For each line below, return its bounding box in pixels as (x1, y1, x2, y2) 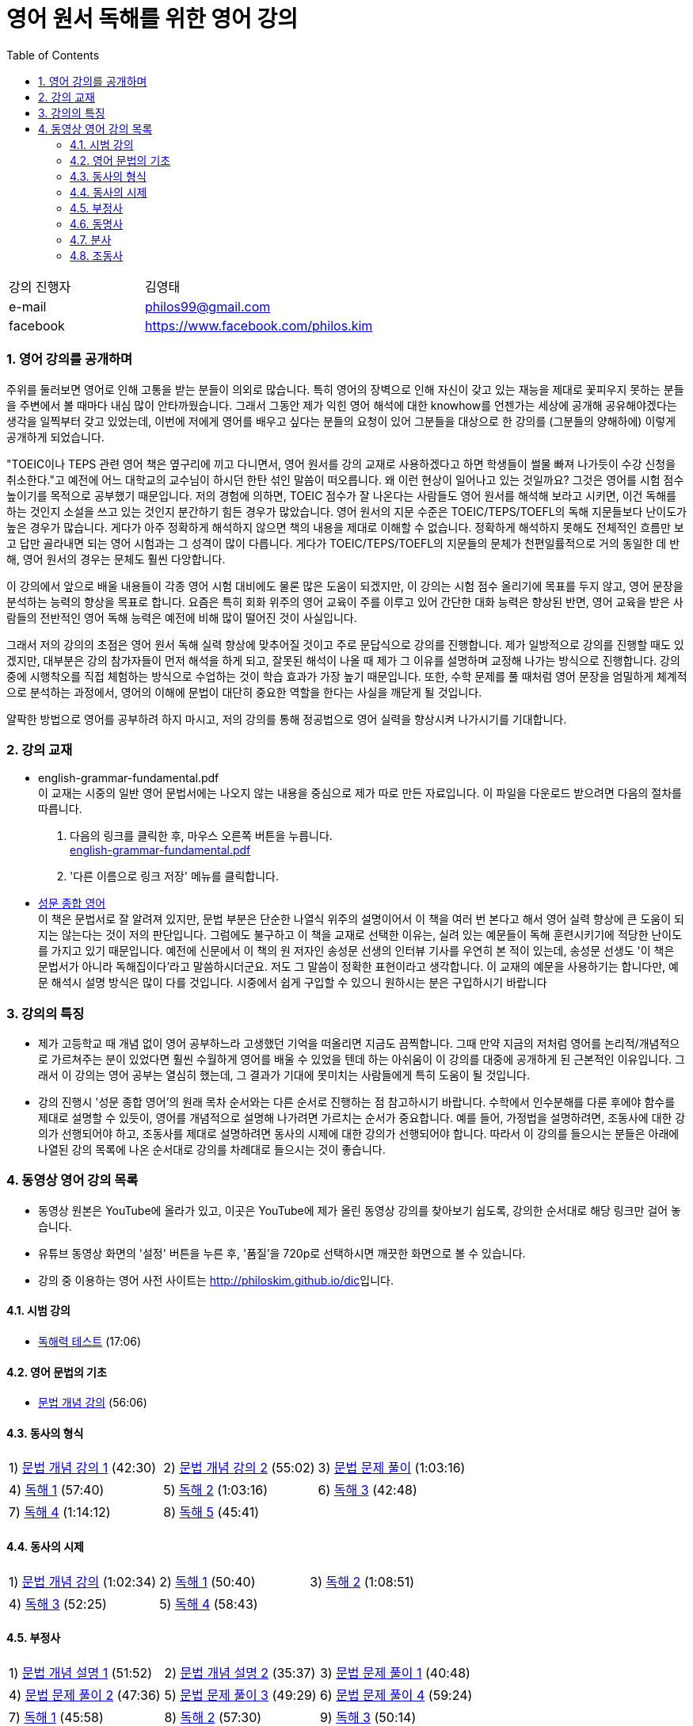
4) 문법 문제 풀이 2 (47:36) (9, 1686, 161, 1703)
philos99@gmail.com (144, 298, 271, 315)
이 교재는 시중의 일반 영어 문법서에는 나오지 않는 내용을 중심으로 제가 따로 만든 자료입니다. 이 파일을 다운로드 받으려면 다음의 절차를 (38, 786, 683, 800)
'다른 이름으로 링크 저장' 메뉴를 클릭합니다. (70, 869, 279, 884)
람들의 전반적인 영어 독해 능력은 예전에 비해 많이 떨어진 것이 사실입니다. (6, 610, 357, 624)
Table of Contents (6, 48, 100, 62)
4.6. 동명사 (70, 216, 124, 231)
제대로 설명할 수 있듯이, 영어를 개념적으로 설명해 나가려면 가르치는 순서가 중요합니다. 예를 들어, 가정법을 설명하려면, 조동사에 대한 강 (38, 1111, 686, 1125)
